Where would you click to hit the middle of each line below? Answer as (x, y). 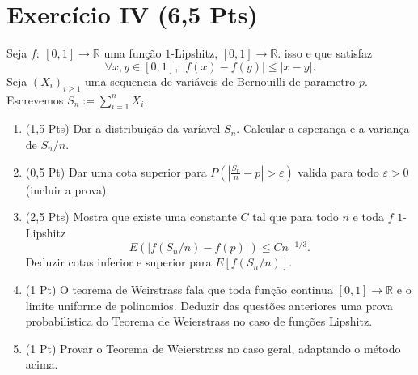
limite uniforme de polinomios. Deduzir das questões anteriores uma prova (209, 305)
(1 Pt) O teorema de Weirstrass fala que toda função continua (179, 289)
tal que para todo (296, 217)
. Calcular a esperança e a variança (323, 128)
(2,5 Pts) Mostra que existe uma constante (131, 217)
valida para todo (338, 171)
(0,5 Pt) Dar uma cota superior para (116, 171)
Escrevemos (35, 99)
